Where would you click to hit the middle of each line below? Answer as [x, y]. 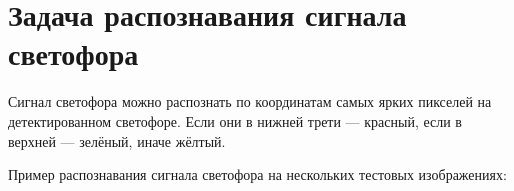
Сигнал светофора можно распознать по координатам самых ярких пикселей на [250, 101]
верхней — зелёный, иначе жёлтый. [117, 140]
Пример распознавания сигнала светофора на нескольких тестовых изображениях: [257, 174]
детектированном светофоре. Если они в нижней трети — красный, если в [235, 120]
